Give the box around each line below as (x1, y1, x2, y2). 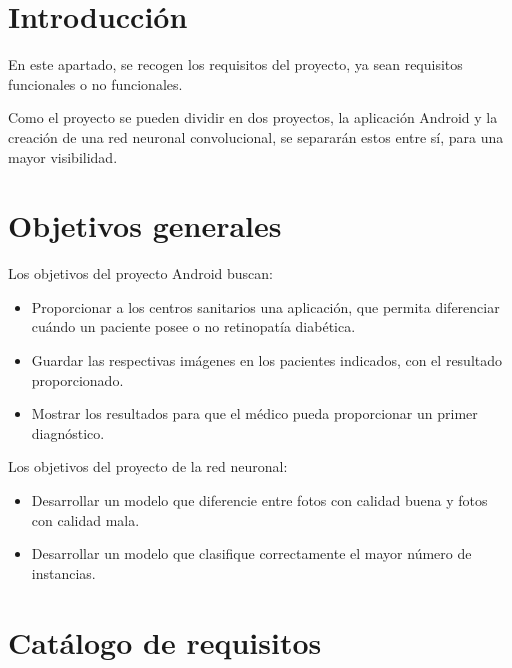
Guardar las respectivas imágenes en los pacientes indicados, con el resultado (31, 350, 503, 370)
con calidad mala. (31, 509, 140, 530)
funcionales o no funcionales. (8, 73, 183, 94)
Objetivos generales (8, 205, 282, 246)
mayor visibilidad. (8, 146, 118, 167)
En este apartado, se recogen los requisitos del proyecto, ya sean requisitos (8, 54, 463, 75)
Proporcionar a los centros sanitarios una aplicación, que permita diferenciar (31, 296, 500, 317)
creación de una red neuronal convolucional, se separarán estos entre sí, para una (8, 126, 504, 147)
